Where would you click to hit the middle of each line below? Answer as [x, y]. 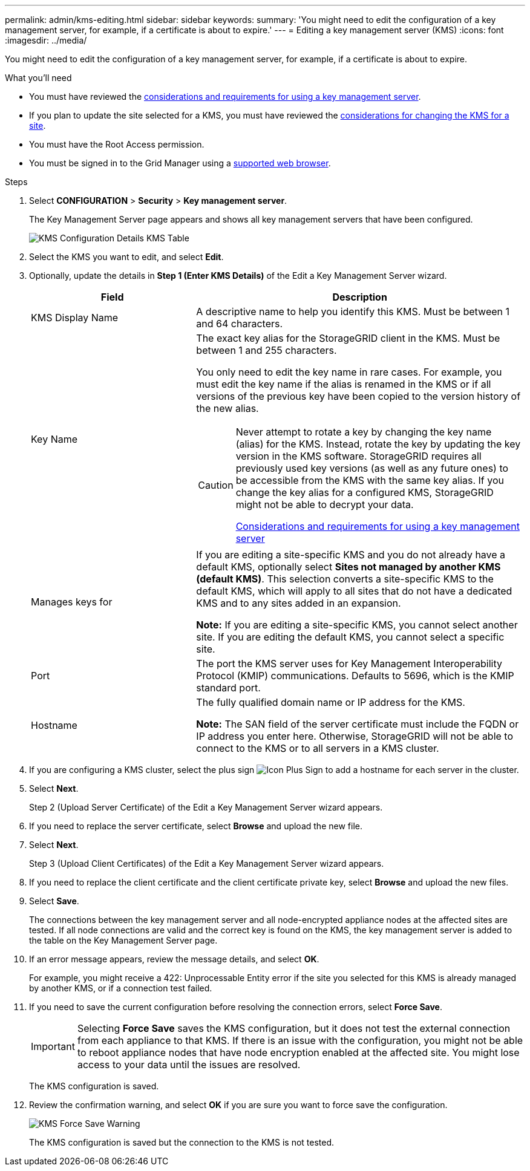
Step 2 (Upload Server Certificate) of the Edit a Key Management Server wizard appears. [206, 807]
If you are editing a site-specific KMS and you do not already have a [351, 555]
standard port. [228, 688]
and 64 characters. [240, 324]
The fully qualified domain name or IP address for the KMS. [331, 702]
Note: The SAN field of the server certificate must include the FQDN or [358, 724]
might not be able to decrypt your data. [325, 504]
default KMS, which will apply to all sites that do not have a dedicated [354, 591]
